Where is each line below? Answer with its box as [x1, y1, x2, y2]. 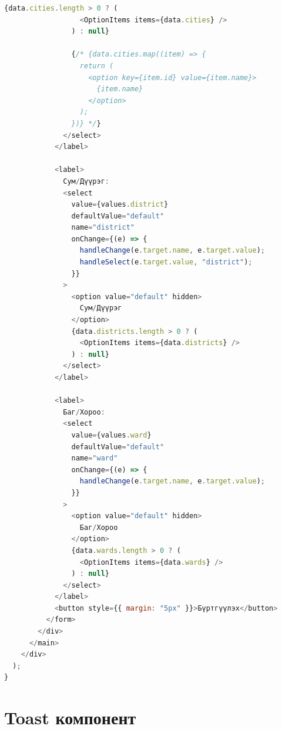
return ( [79, 61, 114, 70]
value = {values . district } [71, 200, 169, 209]
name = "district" [71, 223, 135, 232]
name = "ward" [71, 454, 118, 463]
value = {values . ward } [71, 430, 152, 439]
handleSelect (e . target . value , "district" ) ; [79, 258, 253, 267]
